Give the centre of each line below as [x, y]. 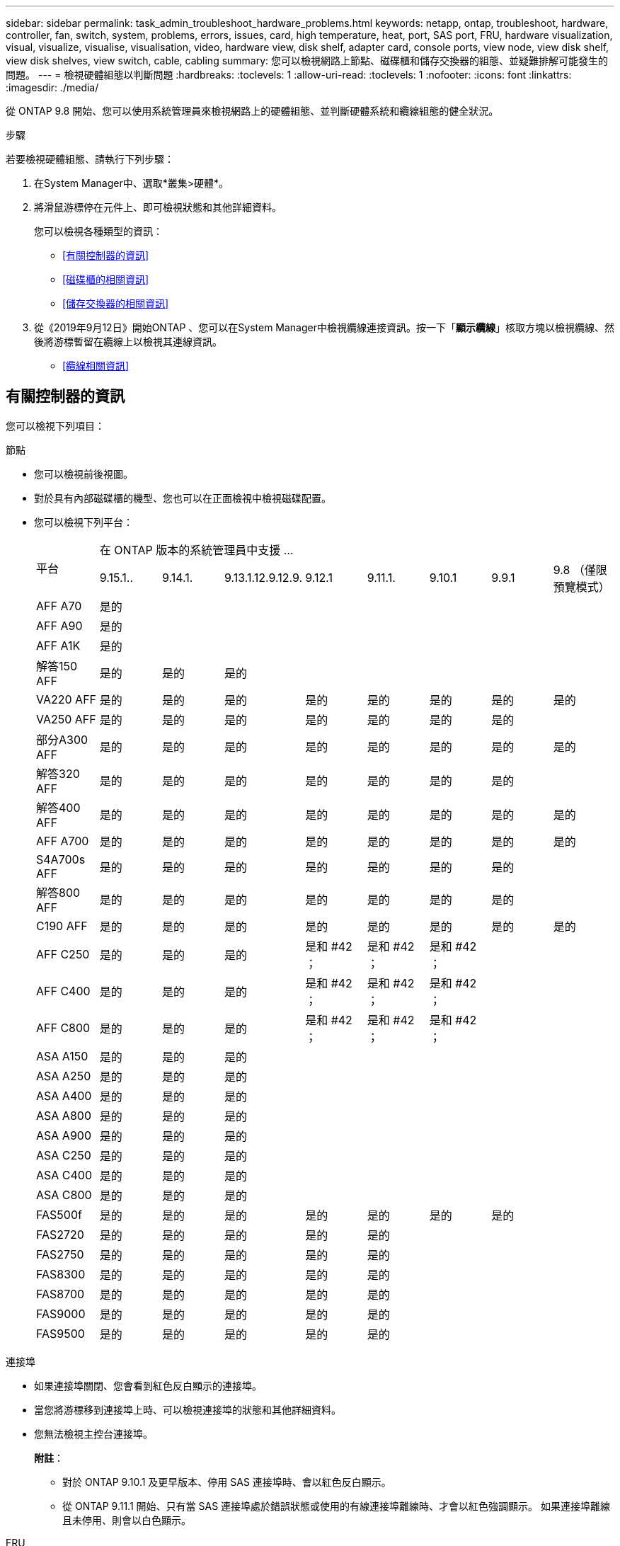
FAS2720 [60, 1234]
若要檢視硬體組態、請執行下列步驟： [90, 159]
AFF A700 [63, 841]
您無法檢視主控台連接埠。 [93, 1433]
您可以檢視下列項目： [55, 425]
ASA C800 [64, 1195]
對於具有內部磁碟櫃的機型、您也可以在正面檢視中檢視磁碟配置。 [183, 498]
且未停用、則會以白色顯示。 [127, 1520]
